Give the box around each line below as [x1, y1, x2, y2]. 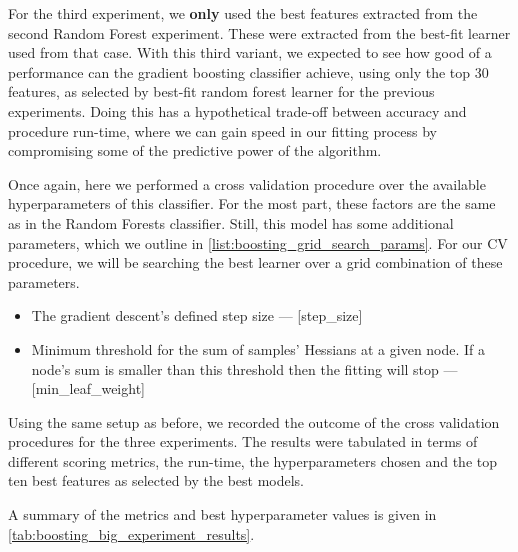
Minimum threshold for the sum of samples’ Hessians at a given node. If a [31, 338, 486, 359]
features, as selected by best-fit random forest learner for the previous [8, 81, 435, 102]
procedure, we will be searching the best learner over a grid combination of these [8, 252, 503, 273]
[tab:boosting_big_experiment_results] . [8, 523, 255, 544]
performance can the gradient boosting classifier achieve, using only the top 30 [8, 61, 489, 82]
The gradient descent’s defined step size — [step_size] [31, 305, 363, 326]
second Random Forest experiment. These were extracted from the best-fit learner [8, 22, 511, 43]
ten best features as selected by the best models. [8, 470, 305, 491]
